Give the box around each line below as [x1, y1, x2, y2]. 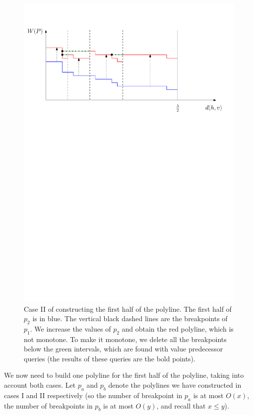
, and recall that [156, 400, 206, 411]
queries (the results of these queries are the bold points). [24, 353, 195, 363]
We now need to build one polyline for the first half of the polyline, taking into [4, 370, 244, 380]
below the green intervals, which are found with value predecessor [24, 344, 223, 354]
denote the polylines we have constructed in [108, 380, 242, 390]
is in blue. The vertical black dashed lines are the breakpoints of [32, 313, 228, 324]
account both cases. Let [4, 380, 76, 390]
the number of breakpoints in [4, 400, 93, 411]
